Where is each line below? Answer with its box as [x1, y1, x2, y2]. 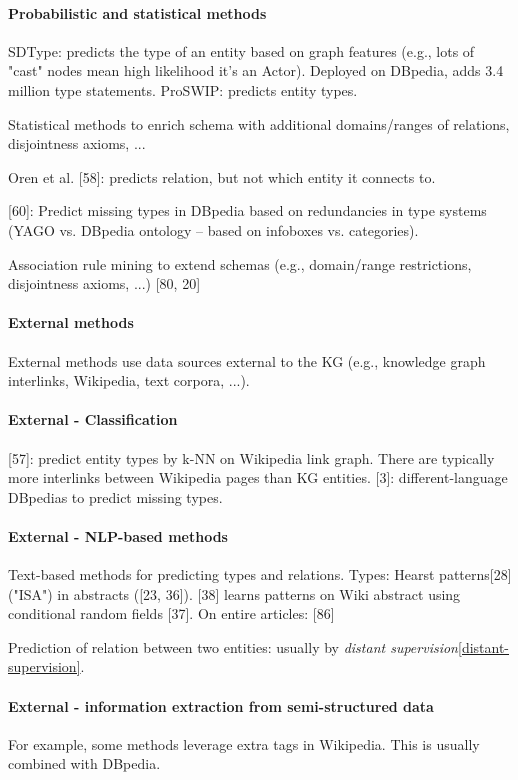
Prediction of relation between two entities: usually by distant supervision [8, 636, 458, 657]
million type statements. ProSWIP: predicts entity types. [8, 79, 358, 100]
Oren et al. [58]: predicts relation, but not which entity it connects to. [8, 166, 436, 187]
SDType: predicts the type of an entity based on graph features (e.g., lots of [8, 40, 475, 61]
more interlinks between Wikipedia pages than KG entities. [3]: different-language [8, 467, 508, 488]
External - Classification [8, 409, 178, 430]
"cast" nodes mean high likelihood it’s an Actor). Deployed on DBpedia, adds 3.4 [8, 60, 504, 81]
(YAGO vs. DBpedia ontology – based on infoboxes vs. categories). [8, 219, 419, 240]
